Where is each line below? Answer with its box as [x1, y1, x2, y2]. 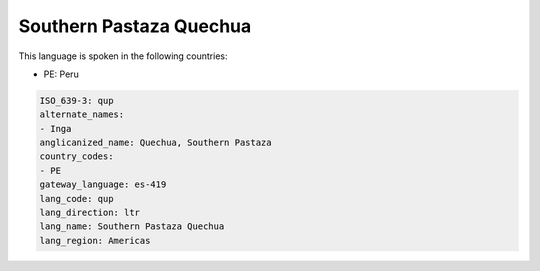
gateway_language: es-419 [39, 179, 167, 190]
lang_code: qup [39, 193, 114, 204]
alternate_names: [39, 109, 125, 120]
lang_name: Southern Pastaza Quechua [39, 221, 225, 232]
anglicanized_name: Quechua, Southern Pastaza [39, 137, 272, 149]
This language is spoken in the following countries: [18, 50, 228, 62]
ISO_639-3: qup [39, 95, 114, 106]
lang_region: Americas [39, 235, 151, 246]
